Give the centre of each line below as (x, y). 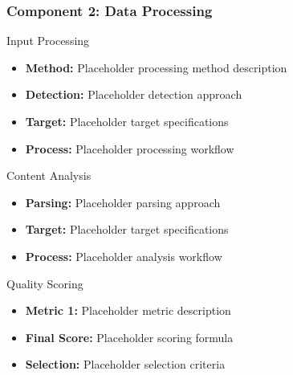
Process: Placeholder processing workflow (130, 148)
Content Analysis (49, 175)
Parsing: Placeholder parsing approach (123, 202)
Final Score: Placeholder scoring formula (129, 337)
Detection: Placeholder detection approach (134, 94)
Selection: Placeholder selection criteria (125, 364)
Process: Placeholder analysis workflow (124, 256)
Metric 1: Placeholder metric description (128, 310)
